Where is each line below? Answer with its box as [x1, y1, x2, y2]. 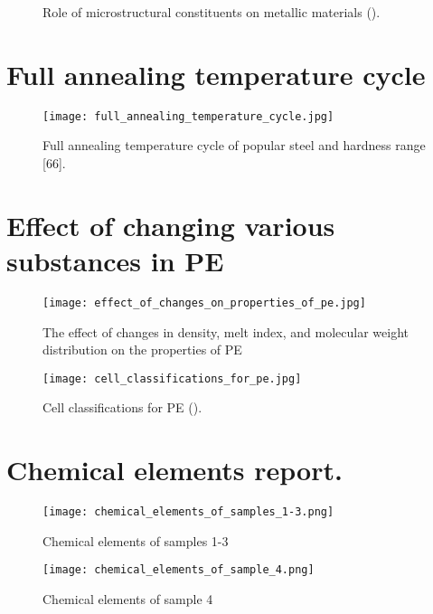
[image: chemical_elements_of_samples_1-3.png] [42, 505, 334, 519]
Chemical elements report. [6, 451, 343, 488]
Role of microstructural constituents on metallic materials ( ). [42, 3, 381, 21]
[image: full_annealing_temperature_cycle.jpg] [42, 109, 334, 123]
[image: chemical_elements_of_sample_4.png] [42, 563, 315, 577]
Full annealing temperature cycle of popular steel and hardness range [42, 136, 426, 155]
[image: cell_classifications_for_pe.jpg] [42, 372, 302, 385]
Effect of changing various [6, 206, 335, 243]
